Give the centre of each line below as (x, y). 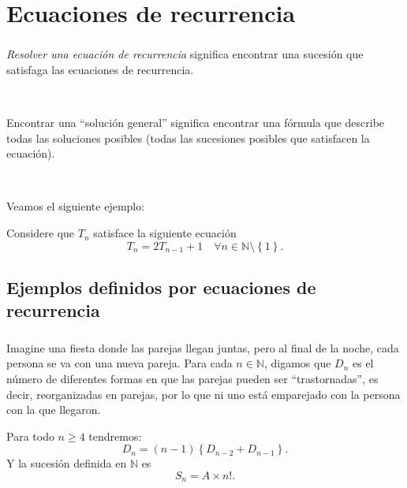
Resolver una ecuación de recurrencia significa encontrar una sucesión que (185, 54)
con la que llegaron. (54, 410)
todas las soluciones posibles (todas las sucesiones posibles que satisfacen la (188, 138)
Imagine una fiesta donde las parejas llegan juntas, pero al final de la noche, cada (203, 347)
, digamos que (297, 363)
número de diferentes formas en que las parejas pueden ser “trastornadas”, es (192, 378)
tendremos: (115, 436)
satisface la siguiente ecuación (165, 233)
